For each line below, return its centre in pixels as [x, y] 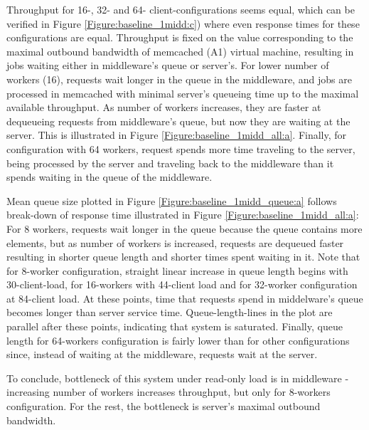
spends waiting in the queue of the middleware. [109, 177]
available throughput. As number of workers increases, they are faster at [164, 107]
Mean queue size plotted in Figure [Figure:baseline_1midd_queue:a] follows [172, 200]
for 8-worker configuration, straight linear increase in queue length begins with [177, 270]
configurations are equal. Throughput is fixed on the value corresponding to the [180, 37]
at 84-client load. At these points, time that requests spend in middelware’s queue [185, 298]
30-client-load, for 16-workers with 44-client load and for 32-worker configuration [182, 284]
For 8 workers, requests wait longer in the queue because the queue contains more [184, 228]
